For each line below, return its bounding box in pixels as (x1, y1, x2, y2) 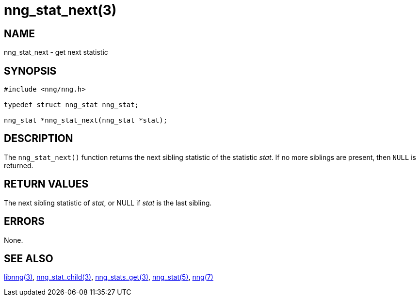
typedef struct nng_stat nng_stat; (4, 101, 139, 109)
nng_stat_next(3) (4, 2, 117, 18)
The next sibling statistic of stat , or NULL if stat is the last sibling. (4, 198, 212, 207)
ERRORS (4, 215, 45, 228)
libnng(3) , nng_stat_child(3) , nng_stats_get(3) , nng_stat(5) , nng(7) (4, 273, 213, 282)
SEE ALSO (4, 252, 53, 265)
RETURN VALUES (4, 178, 89, 190)
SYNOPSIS (4, 64, 57, 77)
